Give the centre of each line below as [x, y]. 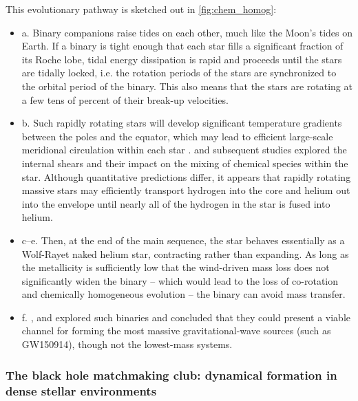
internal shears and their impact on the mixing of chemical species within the [185, 163]
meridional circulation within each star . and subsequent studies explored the [184, 150]
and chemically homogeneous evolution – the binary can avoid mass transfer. [183, 294]
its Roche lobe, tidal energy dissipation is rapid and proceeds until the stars [182, 59]
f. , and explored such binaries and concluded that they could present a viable [186, 317]
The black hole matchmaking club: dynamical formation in [171, 375]
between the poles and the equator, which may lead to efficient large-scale [177, 136]
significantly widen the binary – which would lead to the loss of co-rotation [180, 280]
